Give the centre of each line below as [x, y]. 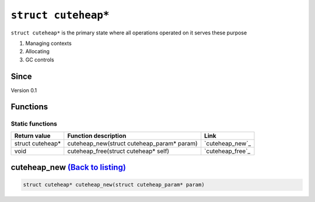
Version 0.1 [24, 90]
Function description [97, 135]
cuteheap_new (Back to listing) [69, 167]
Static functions [34, 124]
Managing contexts [49, 43]
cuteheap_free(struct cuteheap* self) [118, 151]
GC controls [40, 60]
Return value [32, 135]
